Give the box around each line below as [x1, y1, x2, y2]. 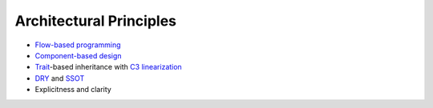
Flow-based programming [34, 40, 121, 50]
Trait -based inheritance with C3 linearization [34, 62, 182, 72]
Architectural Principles [14, 12, 176, 30]
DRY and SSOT [34, 73, 85, 83]
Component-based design [34, 50, 122, 60]
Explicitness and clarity [34, 85, 111, 94]
